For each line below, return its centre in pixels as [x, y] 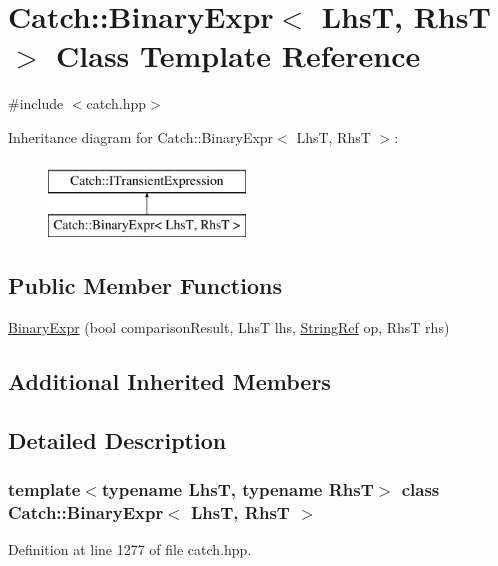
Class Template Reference [238, 55]
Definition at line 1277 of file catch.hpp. [130, 549]
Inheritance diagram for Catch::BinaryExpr [141, 136]
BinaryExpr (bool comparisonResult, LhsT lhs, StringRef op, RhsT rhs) [229, 326]
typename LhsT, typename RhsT [237, 488]
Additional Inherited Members [169, 380]
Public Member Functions [145, 285]
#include [36, 103]
